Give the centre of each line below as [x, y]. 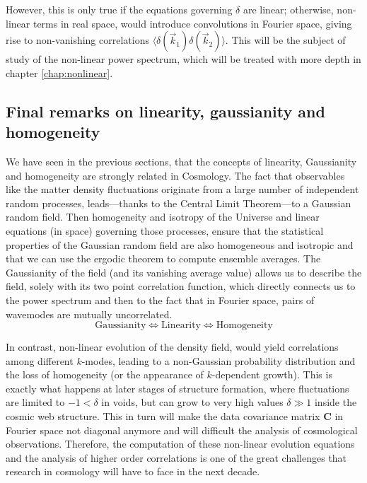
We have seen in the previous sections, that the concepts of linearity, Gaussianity [181, 161]
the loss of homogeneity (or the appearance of [105, 374]
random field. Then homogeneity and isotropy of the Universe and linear [163, 217]
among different [40, 360]
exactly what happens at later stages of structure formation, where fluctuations [177, 388]
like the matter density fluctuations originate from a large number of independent [182, 189]
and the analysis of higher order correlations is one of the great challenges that [176, 457]
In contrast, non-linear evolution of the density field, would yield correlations [172, 347]
